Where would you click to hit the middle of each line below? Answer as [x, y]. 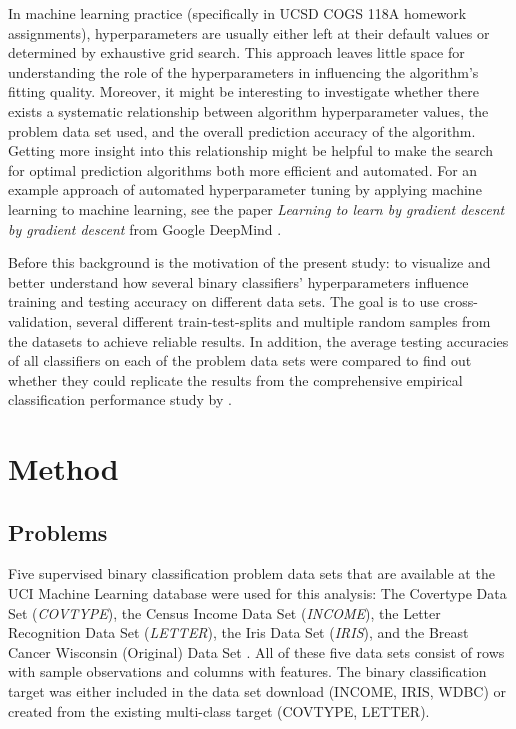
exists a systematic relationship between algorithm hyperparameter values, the [248, 110]
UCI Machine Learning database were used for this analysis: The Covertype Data [257, 593]
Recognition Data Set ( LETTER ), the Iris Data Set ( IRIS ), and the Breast [238, 632]
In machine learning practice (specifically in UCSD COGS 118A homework [237, 13]
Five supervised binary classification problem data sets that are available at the [251, 573]
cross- [461, 301]
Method [63, 468]
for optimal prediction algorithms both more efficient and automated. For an [243, 169]
